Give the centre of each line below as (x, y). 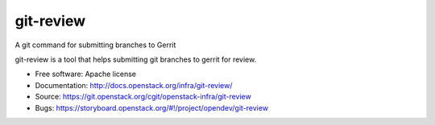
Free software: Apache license (86, 74)
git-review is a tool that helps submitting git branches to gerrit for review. (136, 59)
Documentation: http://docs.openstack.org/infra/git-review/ (134, 85)
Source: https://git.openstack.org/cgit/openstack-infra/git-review (143, 97)
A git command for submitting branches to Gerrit (95, 45)
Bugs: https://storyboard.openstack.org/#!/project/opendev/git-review (152, 107)
